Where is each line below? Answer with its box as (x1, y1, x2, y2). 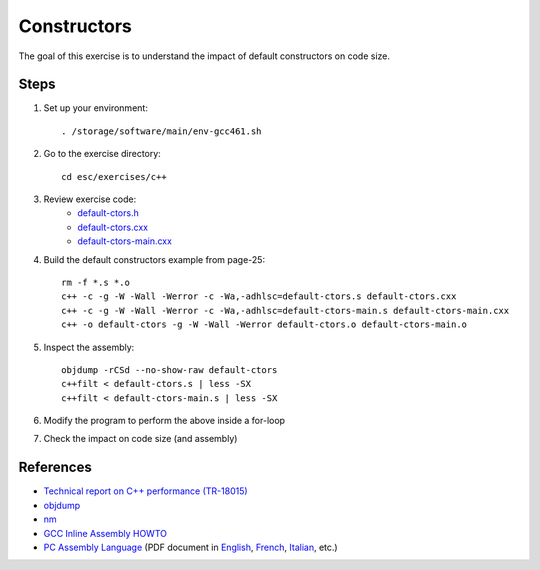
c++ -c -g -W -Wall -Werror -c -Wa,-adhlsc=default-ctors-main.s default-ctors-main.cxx (61, 305, 510, 316)
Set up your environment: (43, 102, 149, 114)
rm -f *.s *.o (61, 276, 130, 288)
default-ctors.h (77, 207, 139, 219)
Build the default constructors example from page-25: (43, 253, 265, 265)
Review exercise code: (43, 193, 137, 205)
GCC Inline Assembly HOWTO (43, 527, 167, 539)
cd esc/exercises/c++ (61, 171, 167, 182)
